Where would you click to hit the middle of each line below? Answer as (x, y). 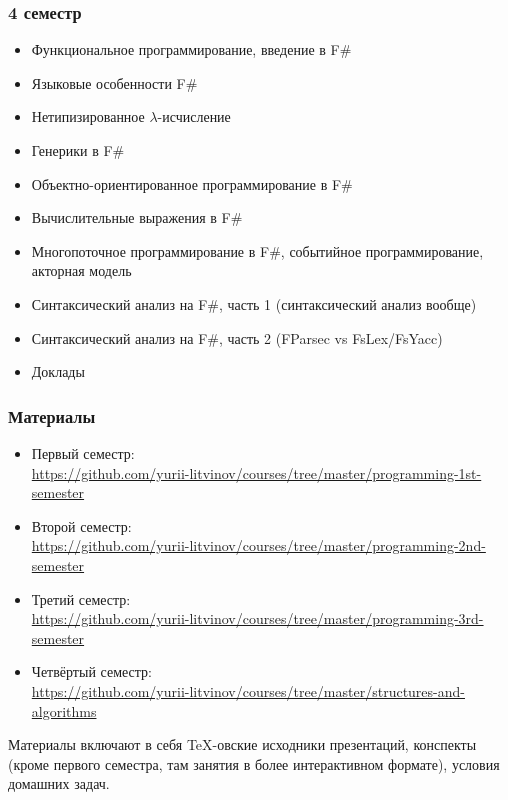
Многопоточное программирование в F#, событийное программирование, (257, 250)
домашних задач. (59, 783)
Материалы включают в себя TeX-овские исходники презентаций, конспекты (242, 744)
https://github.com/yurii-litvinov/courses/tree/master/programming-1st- (256, 472)
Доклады (58, 371)
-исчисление (194, 116)
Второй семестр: (81, 525)
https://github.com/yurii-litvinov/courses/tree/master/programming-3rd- (257, 618)
